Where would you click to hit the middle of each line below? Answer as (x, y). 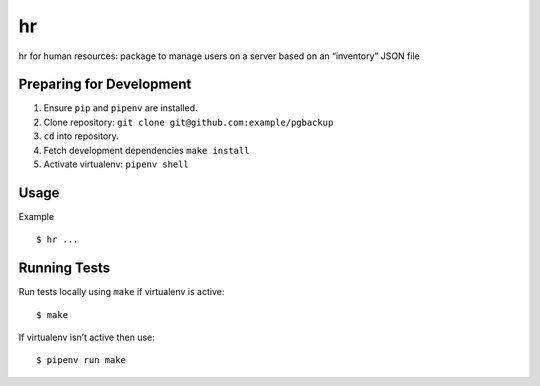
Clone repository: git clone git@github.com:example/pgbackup (188, 122)
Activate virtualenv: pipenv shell (116, 164)
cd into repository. (81, 136)
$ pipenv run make (81, 360)
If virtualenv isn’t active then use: (86, 337)
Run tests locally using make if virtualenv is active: (121, 292)
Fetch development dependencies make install (146, 150)
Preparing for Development (105, 84)
